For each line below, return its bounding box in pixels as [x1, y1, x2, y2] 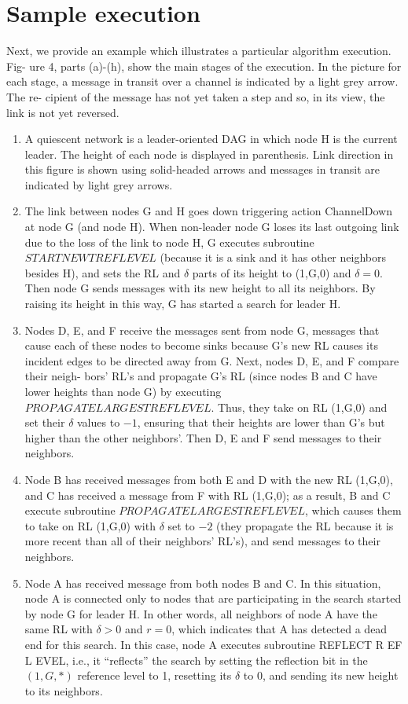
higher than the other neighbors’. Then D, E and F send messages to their [24, 429, 382, 445]
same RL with [24, 621, 93, 637]
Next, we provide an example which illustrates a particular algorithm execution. [6, 42, 391, 59]
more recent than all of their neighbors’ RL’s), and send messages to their [24, 533, 380, 549]
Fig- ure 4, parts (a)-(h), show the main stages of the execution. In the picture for [6, 57, 402, 74]
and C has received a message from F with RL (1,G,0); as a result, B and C [24, 486, 391, 503]
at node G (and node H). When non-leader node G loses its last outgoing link [24, 218, 399, 235]
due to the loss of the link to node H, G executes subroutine [24, 233, 314, 250]
